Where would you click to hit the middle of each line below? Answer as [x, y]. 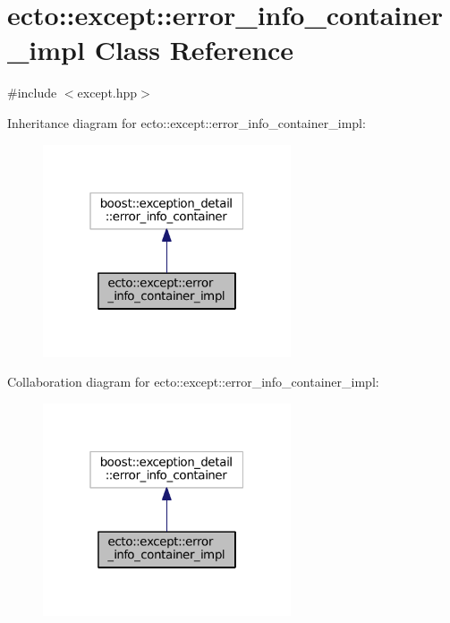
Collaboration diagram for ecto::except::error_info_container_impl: [193, 382]
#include [32, 93]
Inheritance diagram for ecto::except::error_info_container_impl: [187, 122]
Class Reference [194, 50]
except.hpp [107, 93]
